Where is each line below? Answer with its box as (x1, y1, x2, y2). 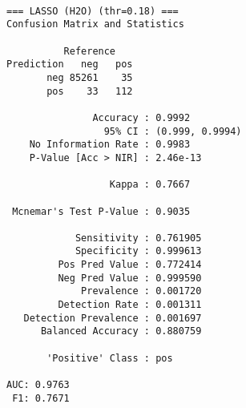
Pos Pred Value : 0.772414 (58, 259, 202, 271)
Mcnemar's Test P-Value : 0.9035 (12, 205, 191, 217)
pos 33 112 (46, 85, 133, 97)
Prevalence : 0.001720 (81, 285, 202, 297)
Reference (63, 45, 116, 57)
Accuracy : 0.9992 (92, 111, 191, 123)
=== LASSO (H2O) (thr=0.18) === (6, 5, 179, 17)
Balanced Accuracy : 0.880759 (40, 325, 202, 337)
